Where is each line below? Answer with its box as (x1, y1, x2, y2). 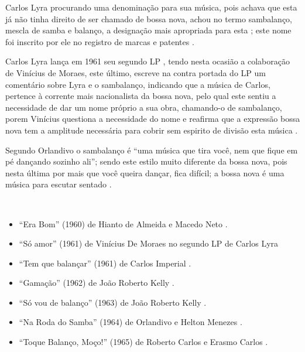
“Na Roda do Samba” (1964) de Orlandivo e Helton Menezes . (19, 316, 242, 328)
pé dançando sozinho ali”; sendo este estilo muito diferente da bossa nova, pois (5, 155, 287, 168)
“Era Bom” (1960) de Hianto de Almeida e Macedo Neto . (19, 217, 228, 230)
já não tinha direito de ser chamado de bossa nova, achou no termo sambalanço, (5, 12, 293, 25)
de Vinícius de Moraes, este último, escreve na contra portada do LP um (5, 66, 266, 78)
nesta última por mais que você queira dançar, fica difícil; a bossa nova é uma (5, 166, 285, 179)
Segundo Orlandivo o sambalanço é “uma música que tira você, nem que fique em (5, 143, 298, 156)
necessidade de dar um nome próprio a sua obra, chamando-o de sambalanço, (5, 101, 282, 113)
